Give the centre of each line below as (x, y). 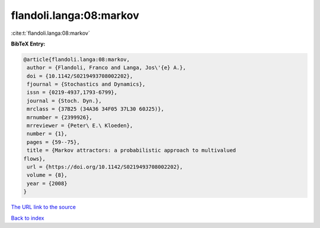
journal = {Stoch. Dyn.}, (64, 101)
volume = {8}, (47, 175)
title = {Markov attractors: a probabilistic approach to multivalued (132, 150)
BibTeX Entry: (28, 44)
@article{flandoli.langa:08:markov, (77, 59)
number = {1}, (47, 134)
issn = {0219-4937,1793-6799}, (72, 92)
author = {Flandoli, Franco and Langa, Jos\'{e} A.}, (106, 68)
